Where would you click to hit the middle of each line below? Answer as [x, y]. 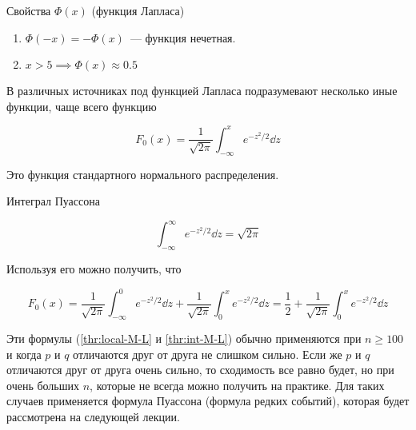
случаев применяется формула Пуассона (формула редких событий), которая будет [208, 401]
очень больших [43, 385]
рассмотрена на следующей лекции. [93, 417]
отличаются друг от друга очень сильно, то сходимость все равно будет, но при [200, 370]
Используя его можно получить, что [94, 269]
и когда [24, 354]
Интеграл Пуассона [53, 201]
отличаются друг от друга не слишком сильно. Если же [208, 354]
